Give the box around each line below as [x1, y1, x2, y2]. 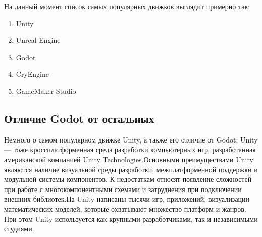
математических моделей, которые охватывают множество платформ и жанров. [4, 203, 246, 214]
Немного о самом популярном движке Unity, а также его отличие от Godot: [4, 134, 238, 145]
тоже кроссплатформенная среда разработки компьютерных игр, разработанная [13, 144, 256, 155]
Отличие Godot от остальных [4, 110, 154, 126]
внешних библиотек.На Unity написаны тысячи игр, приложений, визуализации [4, 194, 250, 204]
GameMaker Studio [16, 85, 76, 96]
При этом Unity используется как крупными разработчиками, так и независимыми [4, 213, 258, 224]
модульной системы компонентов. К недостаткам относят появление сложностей [4, 174, 252, 184]
